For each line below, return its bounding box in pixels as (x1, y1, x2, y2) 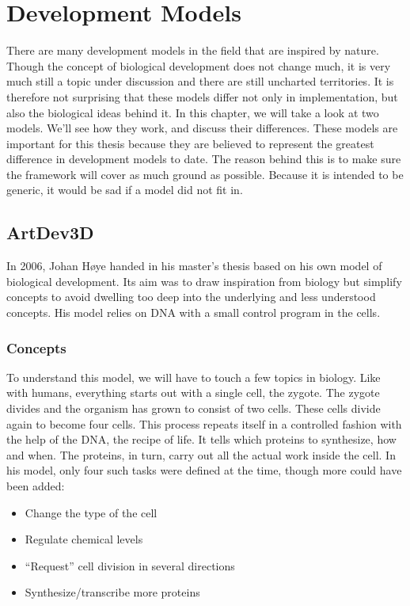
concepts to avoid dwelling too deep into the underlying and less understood (6, 288, 376, 305)
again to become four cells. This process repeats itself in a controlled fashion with (6, 415, 402, 432)
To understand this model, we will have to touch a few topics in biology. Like (6, 368, 381, 385)
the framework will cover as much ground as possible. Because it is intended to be (6, 166, 404, 182)
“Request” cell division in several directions (25, 557, 235, 574)
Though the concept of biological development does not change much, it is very (6, 57, 391, 74)
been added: (6, 478, 65, 494)
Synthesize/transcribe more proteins (25, 584, 200, 600)
